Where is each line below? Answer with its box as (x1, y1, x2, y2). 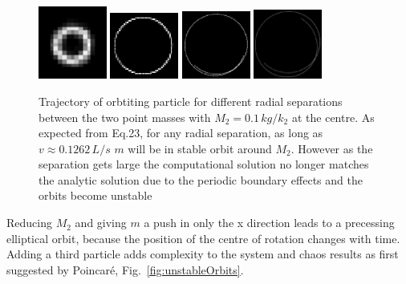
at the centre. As (291, 108, 375, 125)
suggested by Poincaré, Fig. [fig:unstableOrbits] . (6, 261, 244, 278)
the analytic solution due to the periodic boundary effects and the (39, 171, 363, 188)
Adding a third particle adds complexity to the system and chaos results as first (6, 245, 399, 262)
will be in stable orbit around (128, 140, 272, 156)
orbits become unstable (39, 187, 152, 204)
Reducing (6, 214, 52, 231)
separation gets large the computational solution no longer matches (39, 156, 369, 172)
